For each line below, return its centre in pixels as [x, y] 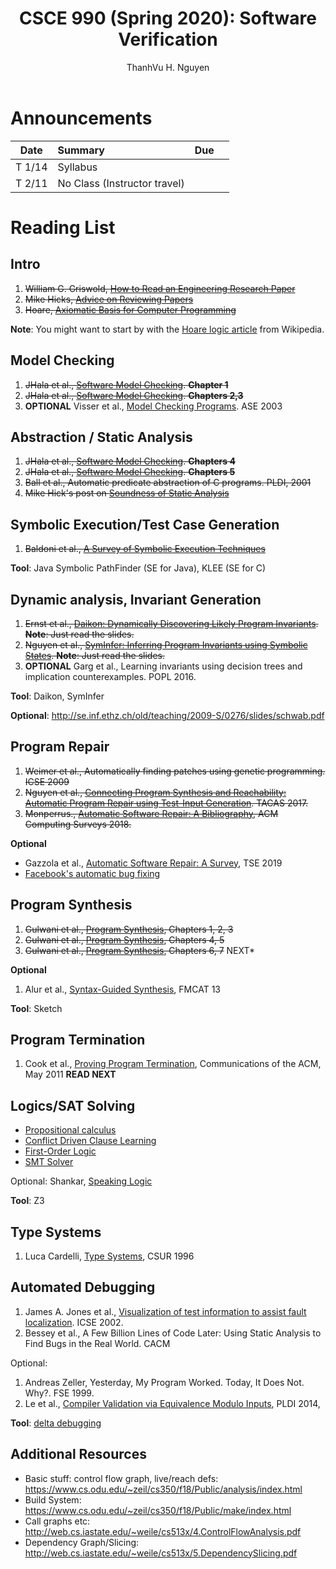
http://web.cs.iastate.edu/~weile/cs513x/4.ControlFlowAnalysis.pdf [163, 1531]
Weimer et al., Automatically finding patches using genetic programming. [175, 771]
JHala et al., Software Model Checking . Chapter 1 [126, 384]
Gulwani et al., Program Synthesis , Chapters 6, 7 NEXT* [140, 950]
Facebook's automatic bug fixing [92, 873]
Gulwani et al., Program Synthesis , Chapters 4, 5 [124, 939]
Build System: [53, 1499]
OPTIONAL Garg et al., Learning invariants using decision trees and [163, 666]
